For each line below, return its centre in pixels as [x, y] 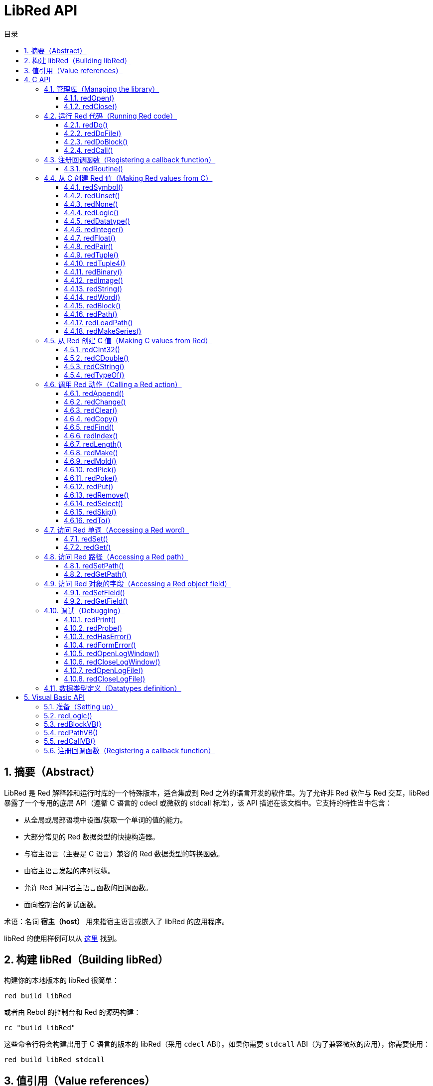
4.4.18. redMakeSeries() [103, 331]
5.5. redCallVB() [70, 741]
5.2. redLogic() [68, 715]
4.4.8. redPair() [88, 246]
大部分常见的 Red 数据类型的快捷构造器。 [92, 836]
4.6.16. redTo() [87, 520]
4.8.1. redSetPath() [94, 565]
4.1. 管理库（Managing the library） [102, 89]
